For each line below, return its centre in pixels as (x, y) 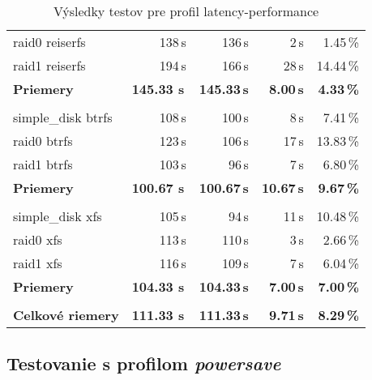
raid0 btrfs (43, 141)
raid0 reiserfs (49, 42)
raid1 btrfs (43, 164)
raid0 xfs (38, 239)
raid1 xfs (38, 263)
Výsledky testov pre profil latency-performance (186, 11)
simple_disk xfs (58, 216)
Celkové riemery (66, 315)
